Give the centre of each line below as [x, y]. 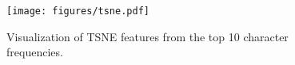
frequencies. [35, 52]
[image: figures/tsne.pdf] [78, 11]
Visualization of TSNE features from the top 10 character [147, 36]
